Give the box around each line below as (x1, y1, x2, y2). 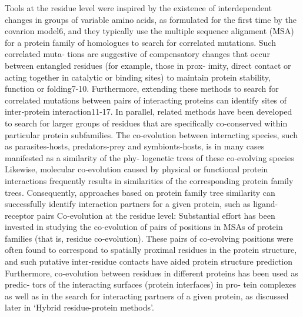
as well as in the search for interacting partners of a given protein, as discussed (5, 289, 289, 302)
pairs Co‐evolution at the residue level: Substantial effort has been (36, 209, 275, 221)
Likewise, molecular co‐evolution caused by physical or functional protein (5, 163, 268, 175)
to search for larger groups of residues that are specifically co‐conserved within (5, 116, 288, 129)
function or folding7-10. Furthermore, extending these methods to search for (5, 82, 279, 95)
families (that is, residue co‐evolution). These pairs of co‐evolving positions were (5, 232, 294, 244)
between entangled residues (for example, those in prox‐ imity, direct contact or (5, 59, 291, 71)
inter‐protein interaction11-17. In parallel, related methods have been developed (5, 105, 292, 118)
